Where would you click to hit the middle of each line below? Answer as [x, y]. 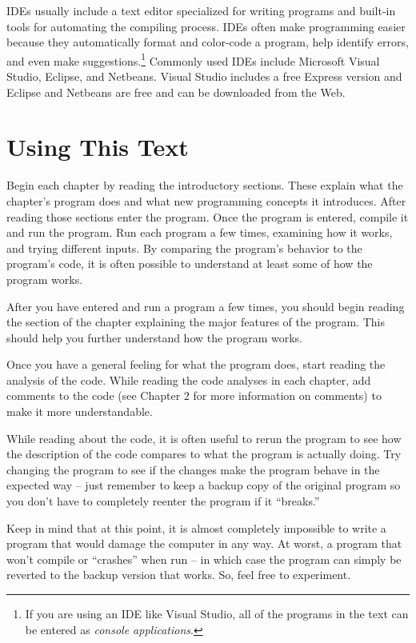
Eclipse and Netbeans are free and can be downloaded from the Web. [176, 92]
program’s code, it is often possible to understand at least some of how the [190, 264]
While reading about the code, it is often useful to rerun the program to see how [204, 438]
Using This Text [98, 147]
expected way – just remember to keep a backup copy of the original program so [204, 485]
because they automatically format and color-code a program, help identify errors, [208, 42]
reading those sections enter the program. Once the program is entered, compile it [208, 216]
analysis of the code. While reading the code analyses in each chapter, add [189, 379]
